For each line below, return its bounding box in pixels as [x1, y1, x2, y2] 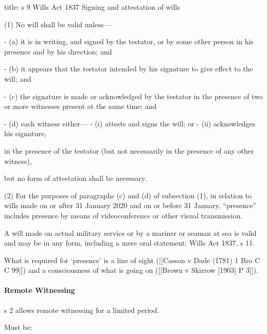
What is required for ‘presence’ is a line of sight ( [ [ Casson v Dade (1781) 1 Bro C [4, 254, 260, 265]
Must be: [4, 322, 32, 332]
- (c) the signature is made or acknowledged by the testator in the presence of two [4, 90, 263, 101]
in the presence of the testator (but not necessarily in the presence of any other [4, 145, 254, 156]
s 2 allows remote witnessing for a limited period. [4, 304, 159, 315]
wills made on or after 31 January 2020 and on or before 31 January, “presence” [4, 200, 257, 211]
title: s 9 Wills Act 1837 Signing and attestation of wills [4, 2, 180, 12]
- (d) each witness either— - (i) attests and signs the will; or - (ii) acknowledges [4, 118, 256, 128]
